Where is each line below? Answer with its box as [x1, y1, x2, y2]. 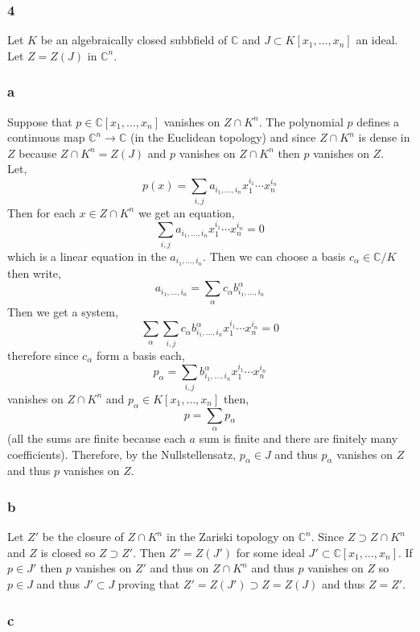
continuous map [7, 129, 85, 146]
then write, [7, 264, 61, 281]
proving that [117, 575, 180, 592]
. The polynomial [258, 113, 344, 130]
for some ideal [236, 543, 305, 560]
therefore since [7, 346, 79, 363]
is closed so [40, 543, 96, 560]
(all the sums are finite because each [7, 430, 186, 446]
